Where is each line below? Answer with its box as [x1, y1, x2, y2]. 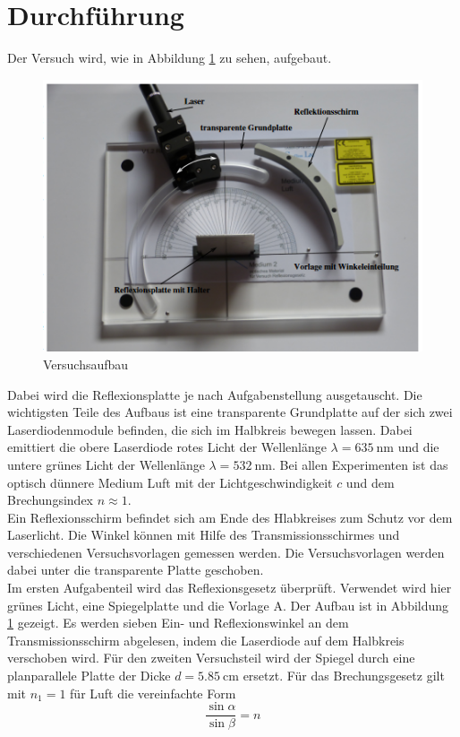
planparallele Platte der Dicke [7, 666, 171, 685]
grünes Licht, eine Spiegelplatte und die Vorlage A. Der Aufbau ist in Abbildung [7, 595, 449, 614]
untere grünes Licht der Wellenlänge [7, 455, 205, 473]
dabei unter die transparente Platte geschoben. [7, 560, 264, 579]
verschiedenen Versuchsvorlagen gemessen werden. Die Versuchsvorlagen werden [7, 542, 445, 561]
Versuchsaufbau [43, 354, 129, 373]
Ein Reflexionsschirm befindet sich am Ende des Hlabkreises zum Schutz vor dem [7, 507, 453, 526]
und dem [345, 473, 395, 491]
